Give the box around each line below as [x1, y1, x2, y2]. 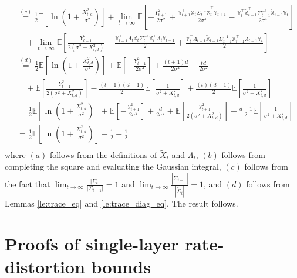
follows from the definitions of [50, 149, 157, 161]
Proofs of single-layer [5, 232, 179, 256]
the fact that [5, 177, 50, 190]
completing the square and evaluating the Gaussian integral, [5, 160, 221, 173]
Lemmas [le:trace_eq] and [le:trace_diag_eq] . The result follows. [5, 197, 238, 210]
